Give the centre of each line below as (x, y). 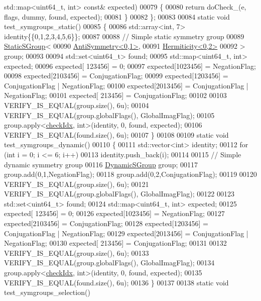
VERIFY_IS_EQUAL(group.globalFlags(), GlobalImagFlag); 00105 (109, 115)
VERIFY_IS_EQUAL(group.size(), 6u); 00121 (77, 184)
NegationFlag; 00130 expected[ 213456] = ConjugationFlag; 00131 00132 (115, 243)
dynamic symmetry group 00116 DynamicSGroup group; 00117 (101, 164)
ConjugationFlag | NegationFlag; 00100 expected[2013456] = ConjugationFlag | (126, 85)
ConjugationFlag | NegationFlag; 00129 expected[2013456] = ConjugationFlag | (126, 233)
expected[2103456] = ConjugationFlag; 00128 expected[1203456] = (106, 223)
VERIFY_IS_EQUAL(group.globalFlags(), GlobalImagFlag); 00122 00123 (119, 194)
